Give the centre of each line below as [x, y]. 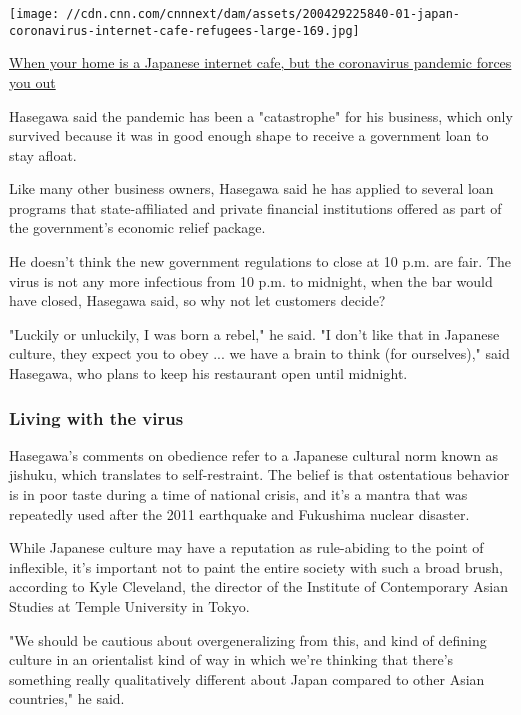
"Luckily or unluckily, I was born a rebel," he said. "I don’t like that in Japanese [254, 333]
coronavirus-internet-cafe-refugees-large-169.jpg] [184, 30]
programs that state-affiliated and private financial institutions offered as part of [255, 207]
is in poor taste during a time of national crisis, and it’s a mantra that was [238, 494]
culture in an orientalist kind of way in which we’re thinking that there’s [231, 659]
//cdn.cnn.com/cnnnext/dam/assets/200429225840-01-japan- [263, 14]
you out [32, 81]
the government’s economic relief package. [137, 227]
